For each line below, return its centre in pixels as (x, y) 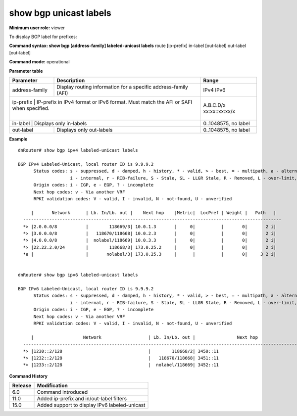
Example (18, 139)
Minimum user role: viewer (37, 28)
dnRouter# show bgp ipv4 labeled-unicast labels (78, 150)
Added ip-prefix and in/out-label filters (82, 399)
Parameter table (26, 71)
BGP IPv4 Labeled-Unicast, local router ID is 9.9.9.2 (86, 164)
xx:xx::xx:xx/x (219, 111)
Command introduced (62, 392)
